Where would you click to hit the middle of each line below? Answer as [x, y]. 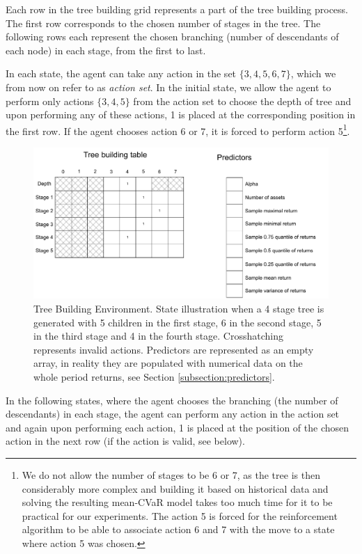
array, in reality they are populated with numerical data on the [168, 363]
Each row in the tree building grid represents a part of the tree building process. [177, 9]
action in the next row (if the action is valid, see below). [125, 441]
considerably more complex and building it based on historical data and [175, 488]
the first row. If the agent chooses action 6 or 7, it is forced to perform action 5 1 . [178, 129]
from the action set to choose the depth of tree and [242, 101]
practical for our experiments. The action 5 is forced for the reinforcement [180, 515]
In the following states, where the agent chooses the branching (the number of [172, 400]
